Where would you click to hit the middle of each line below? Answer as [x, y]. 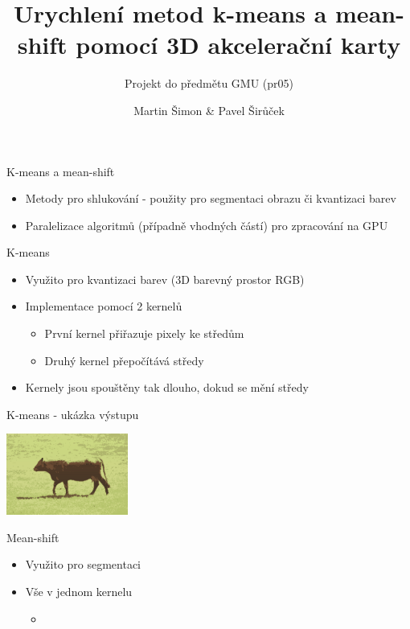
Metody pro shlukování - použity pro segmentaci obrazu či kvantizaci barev [211, 198]
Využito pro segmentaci [83, 564]
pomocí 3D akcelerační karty [238, 45]
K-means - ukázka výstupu [73, 414]
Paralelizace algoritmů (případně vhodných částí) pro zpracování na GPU [207, 225]
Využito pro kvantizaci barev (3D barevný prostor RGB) [165, 279]
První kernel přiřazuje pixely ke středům [144, 333]
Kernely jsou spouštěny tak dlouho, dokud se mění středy [167, 387]
